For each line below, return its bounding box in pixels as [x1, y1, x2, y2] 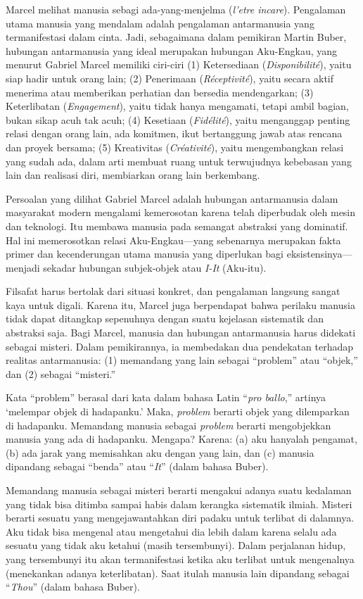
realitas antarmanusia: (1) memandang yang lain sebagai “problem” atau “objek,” [6, 353, 358, 367]
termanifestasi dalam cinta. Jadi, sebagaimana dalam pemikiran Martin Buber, [6, 30, 347, 44]
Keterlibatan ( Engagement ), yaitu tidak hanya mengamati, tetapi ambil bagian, [6, 99, 349, 113]
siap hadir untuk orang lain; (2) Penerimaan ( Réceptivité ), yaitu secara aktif [6, 70, 334, 85]
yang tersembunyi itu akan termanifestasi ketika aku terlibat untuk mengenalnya [6, 551, 355, 566]
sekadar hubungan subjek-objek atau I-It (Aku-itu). [43, 260, 267, 275]
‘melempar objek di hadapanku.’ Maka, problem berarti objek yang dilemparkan [6, 404, 350, 419]
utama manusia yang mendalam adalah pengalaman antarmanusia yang [6, 15, 314, 30]
